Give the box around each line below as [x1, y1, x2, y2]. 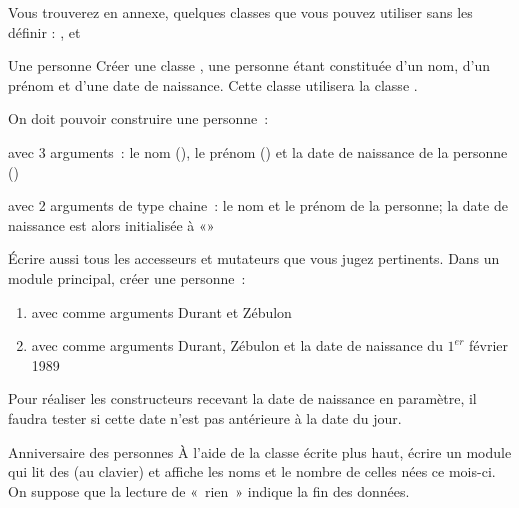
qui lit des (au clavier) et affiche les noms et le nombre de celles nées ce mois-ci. [8, 461, 496, 482]
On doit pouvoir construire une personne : [8, 108, 269, 129]
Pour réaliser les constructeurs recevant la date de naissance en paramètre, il [8, 388, 477, 409]
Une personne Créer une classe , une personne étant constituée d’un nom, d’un [8, 55, 490, 76]
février [469, 335, 509, 356]
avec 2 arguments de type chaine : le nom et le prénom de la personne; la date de [8, 195, 508, 216]
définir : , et [8, 21, 81, 42]
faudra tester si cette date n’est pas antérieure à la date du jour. [8, 407, 402, 428]
